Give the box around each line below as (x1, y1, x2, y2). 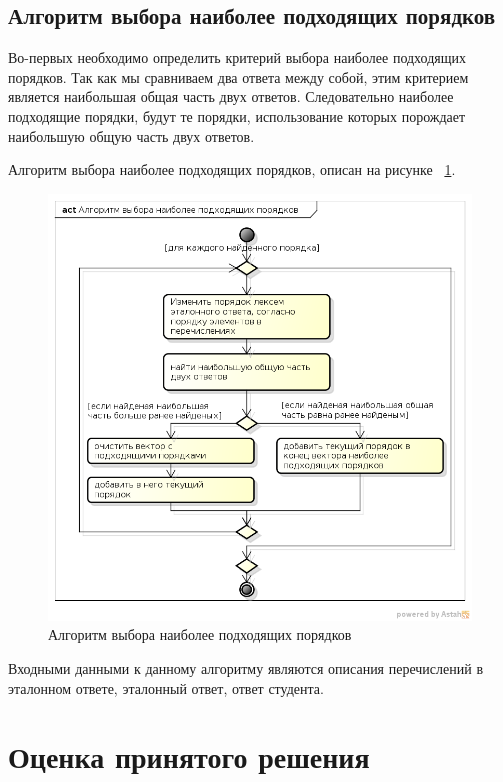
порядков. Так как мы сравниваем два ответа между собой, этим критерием (8, 66, 469, 87)
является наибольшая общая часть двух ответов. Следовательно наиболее (8, 86, 454, 107)
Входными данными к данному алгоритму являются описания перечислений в (8, 658, 483, 679)
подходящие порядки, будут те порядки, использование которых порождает (8, 105, 466, 126)
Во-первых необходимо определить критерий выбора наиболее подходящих (8, 47, 466, 68)
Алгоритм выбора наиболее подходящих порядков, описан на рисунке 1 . (8, 159, 456, 180)
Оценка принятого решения (8, 736, 370, 777)
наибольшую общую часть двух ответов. (8, 125, 255, 146)
